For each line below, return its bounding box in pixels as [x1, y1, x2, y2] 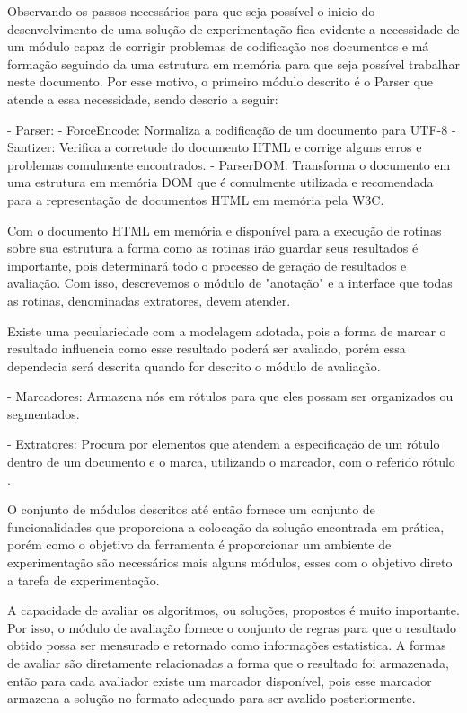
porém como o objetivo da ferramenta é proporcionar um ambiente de [7, 535, 392, 554]
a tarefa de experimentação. [7, 570, 160, 589]
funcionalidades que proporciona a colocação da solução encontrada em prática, [7, 517, 445, 536]
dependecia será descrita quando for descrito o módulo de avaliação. [7, 356, 381, 375]
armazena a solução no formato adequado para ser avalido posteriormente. [7, 689, 416, 708]
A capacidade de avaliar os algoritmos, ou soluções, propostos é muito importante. [7, 601, 460, 619]
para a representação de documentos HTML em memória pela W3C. [7, 190, 384, 209]
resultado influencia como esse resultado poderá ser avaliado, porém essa [7, 339, 406, 358]
